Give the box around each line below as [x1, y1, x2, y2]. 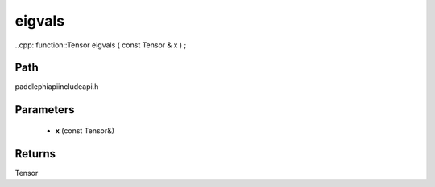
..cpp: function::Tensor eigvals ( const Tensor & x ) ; [14, 40, 187, 50]
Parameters [14, 103, 75, 116]
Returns [14, 147, 56, 161]
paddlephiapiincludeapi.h [14, 82, 99, 91]
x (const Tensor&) [55, 125, 115, 136]
